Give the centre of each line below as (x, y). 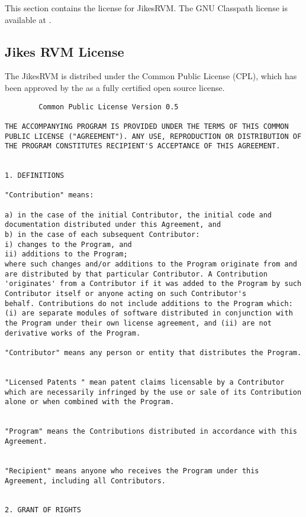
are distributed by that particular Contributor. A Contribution (136, 274)
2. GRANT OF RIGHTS (43, 510)
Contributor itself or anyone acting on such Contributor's (126, 294)
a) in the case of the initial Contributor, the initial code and (138, 215)
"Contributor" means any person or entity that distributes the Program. (153, 352)
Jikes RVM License (65, 51)
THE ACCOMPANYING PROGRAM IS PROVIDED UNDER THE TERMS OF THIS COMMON (147, 126)
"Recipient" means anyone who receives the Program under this (132, 471)
